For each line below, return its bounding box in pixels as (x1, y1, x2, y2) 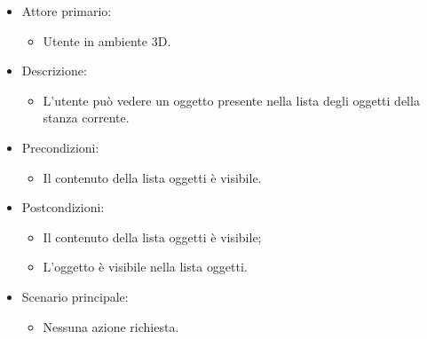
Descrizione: (21, 61, 87, 80)
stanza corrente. (43, 108, 130, 127)
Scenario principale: (21, 287, 129, 305)
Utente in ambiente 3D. (43, 31, 171, 50)
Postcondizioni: (21, 198, 105, 217)
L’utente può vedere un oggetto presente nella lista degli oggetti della (43, 91, 420, 109)
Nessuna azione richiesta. (43, 317, 179, 335)
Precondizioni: (21, 138, 99, 156)
